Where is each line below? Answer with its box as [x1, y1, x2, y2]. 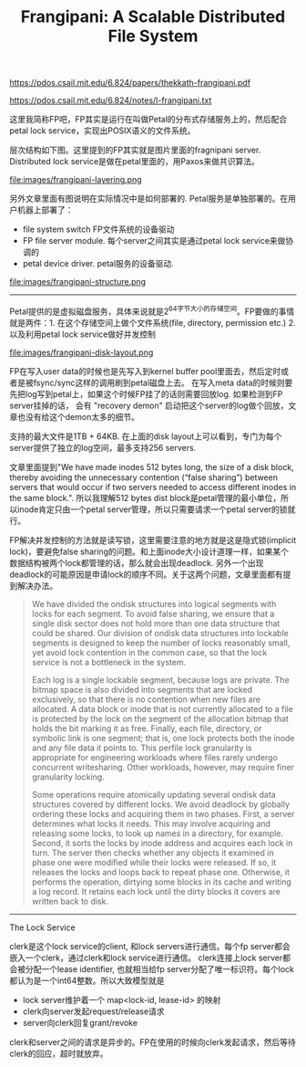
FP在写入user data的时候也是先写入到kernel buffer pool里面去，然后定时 [9, 365, 281, 376]
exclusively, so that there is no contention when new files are [31, 694, 261, 705]
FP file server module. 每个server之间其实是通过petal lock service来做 [22, 235, 286, 246]
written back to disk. [31, 895, 109, 906]
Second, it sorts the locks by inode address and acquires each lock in [31, 837, 293, 848]
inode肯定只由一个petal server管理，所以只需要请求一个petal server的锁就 [16, 504, 296, 515]
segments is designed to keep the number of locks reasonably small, [31, 637, 291, 648]
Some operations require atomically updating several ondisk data [31, 789, 276, 800]
